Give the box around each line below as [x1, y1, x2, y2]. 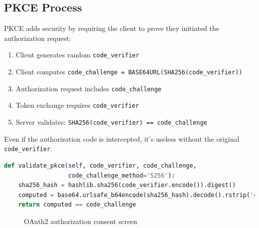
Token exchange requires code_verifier [15, 100, 139, 110]
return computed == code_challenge [18, 201, 136, 209]
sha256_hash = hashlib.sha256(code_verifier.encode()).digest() [18, 182, 236, 189]
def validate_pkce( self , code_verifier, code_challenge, [4, 162, 197, 169]
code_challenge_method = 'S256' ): [68, 172, 175, 179]
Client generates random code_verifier [15, 49, 139, 60]
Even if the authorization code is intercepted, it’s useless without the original [4, 133, 240, 144]
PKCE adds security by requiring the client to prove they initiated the [4, 23, 219, 33]
